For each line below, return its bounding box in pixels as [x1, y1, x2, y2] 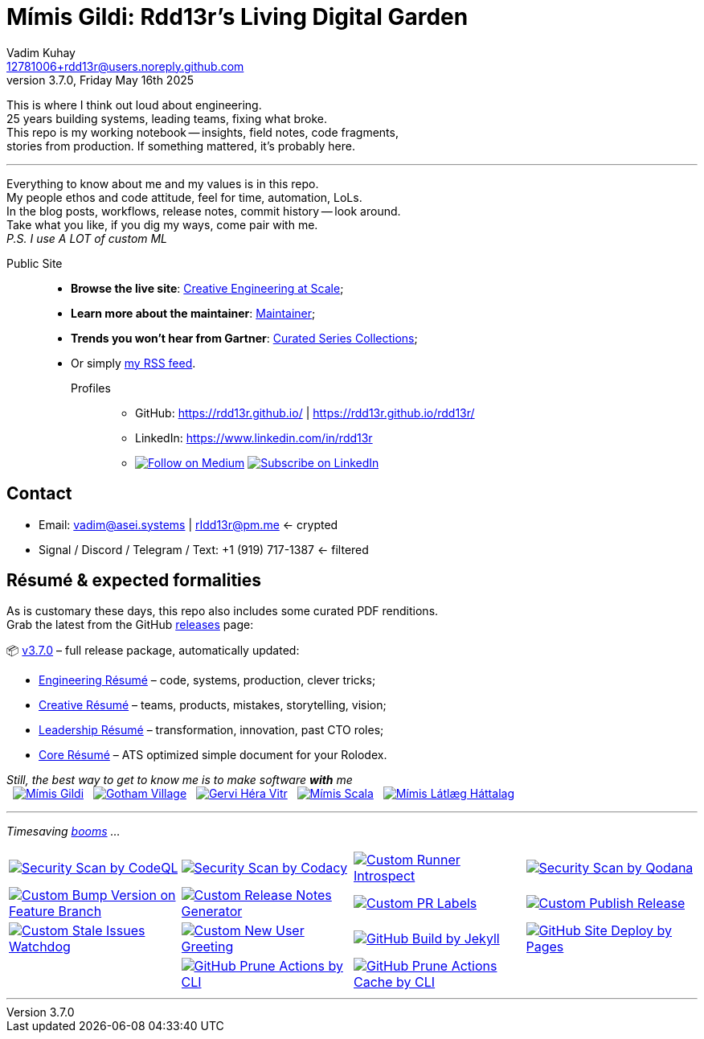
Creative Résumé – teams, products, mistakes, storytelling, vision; [39, 698, 387, 713]
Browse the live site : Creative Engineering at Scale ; [71, 281, 344, 295]
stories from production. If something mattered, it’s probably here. [6, 138, 355, 153]
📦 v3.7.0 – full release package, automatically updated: [6, 643, 300, 658]
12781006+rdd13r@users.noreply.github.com [6, 59, 244, 73]
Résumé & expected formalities [6, 570, 262, 591]
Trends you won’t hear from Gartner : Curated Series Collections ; [71, 331, 418, 345]
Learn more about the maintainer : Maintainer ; [71, 306, 316, 320]
